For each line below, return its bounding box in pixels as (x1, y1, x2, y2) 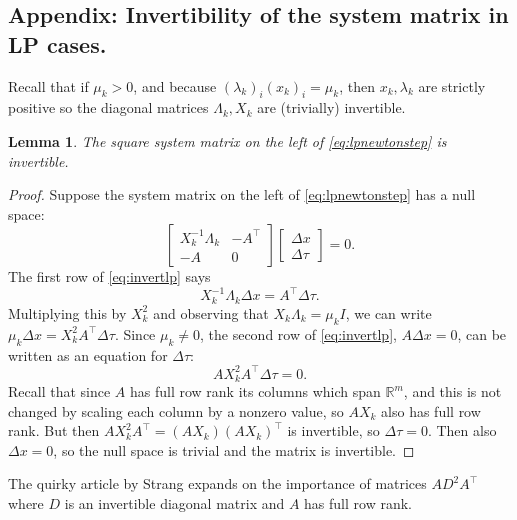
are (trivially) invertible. (257, 97, 406, 118)
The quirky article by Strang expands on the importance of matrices (8, 473, 427, 494)
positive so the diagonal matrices (8, 97, 209, 118)
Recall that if (8, 75, 89, 96)
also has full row (381, 400, 481, 421)
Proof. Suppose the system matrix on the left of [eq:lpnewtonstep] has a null (8, 184, 476, 205)
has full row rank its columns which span (129, 381, 381, 402)
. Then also (427, 420, 497, 441)
